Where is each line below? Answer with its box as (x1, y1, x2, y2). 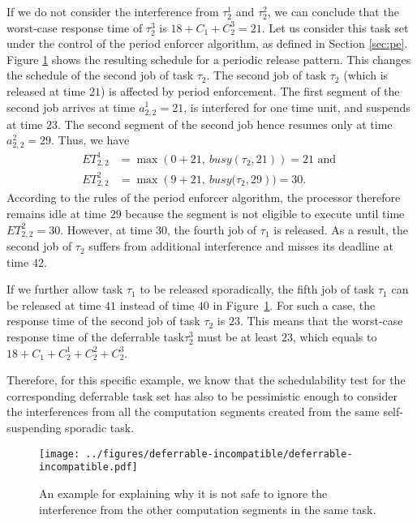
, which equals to (292, 328, 377, 345)
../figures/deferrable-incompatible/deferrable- (85, 448, 353, 460)
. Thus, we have (51, 131, 130, 148)
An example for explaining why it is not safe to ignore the (39, 484, 328, 501)
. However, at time (60, 221, 153, 238)
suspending (6, 419, 62, 436)
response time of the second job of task (6, 312, 200, 329)
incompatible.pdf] (39, 461, 138, 474)
